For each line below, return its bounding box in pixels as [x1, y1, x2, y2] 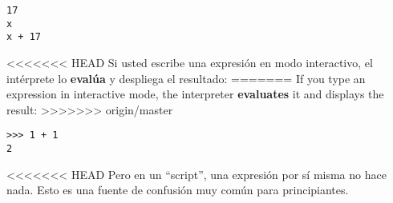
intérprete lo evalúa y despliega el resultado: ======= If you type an [6, 70, 366, 86]
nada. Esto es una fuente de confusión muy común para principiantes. [6, 181, 349, 198]
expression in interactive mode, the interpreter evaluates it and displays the [6, 86, 384, 102]
